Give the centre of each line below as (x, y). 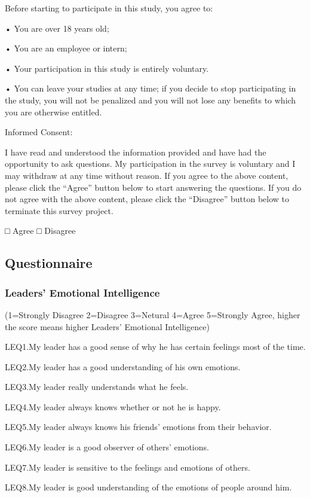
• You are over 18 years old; (57, 28)
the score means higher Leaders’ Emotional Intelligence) (107, 326)
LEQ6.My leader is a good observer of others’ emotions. (107, 447)
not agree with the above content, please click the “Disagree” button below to (147, 199)
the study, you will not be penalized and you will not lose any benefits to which (151, 100)
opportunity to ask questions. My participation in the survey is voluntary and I (150, 164)
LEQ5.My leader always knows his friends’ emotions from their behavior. (138, 427)
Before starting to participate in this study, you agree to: (109, 8)
